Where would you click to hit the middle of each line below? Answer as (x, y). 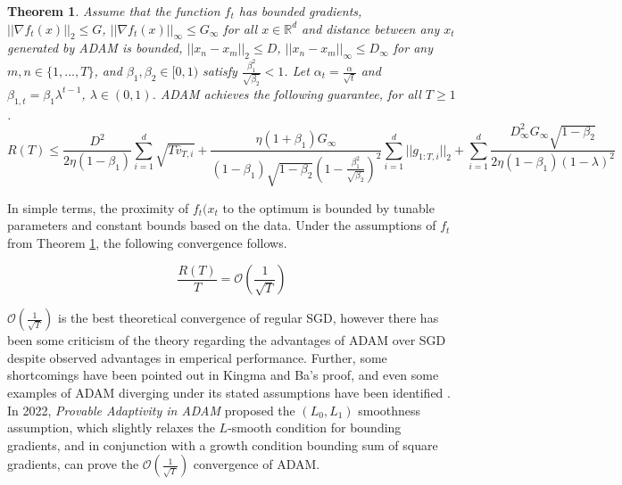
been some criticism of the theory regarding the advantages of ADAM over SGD (227, 340)
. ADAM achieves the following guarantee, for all (286, 93)
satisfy (220, 71)
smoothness (390, 410)
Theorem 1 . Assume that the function (114, 11)
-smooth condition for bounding (315, 427)
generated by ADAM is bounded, (95, 48)
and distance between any (371, 28)
